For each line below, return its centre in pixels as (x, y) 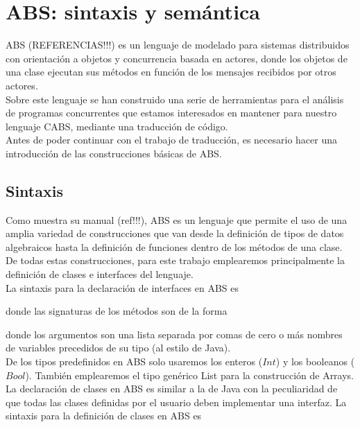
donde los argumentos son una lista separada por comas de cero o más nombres (174, 334)
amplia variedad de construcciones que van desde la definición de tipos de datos (175, 233)
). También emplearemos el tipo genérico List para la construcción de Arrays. (190, 375)
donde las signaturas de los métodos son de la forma (117, 311)
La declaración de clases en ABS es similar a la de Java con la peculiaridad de (172, 389)
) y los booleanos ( (315, 361)
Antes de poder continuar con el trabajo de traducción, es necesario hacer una (172, 140)
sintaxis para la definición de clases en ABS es (104, 416)
